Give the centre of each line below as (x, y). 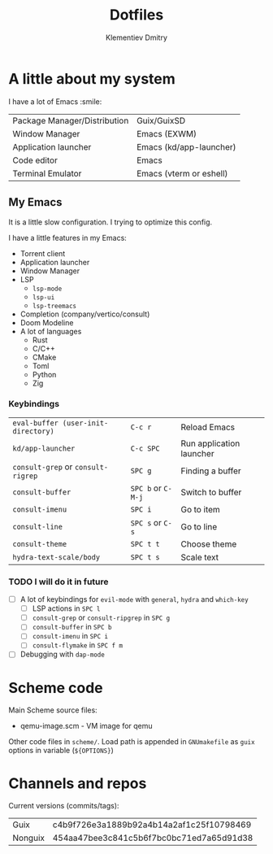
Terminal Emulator (47, 173)
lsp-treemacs (54, 306)
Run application (210, 443)
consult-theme (40, 544)
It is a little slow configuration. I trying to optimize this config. (110, 222)
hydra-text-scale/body (56, 557)
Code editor (35, 160)
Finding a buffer (211, 471)
